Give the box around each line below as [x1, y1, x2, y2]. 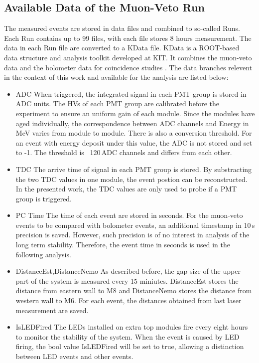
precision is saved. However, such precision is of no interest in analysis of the [15, 229, 250, 240]
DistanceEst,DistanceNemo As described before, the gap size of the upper [15, 266, 241, 276]
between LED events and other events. [15, 351, 133, 362]
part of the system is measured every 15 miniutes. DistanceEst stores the [15, 275, 239, 286]
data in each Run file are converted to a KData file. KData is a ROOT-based [4, 42, 240, 53]
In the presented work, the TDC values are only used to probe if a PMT [15, 183, 237, 194]
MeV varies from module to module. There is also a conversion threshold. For [15, 128, 252, 138]
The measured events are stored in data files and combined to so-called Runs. [4, 23, 240, 33]
